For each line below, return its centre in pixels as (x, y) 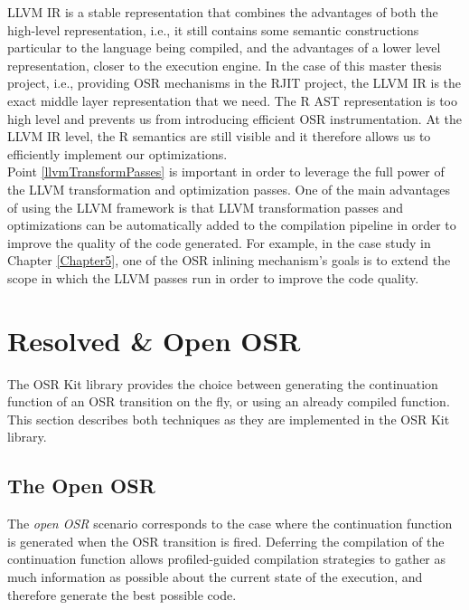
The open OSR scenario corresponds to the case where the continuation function (230, 524)
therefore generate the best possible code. (122, 594)
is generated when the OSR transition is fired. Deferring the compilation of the (226, 541)
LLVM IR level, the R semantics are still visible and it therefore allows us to (219, 136)
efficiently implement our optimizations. (117, 153)
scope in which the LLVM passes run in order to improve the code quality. (213, 277)
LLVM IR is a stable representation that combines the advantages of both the (223, 12)
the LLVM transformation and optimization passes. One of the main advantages (229, 189)
